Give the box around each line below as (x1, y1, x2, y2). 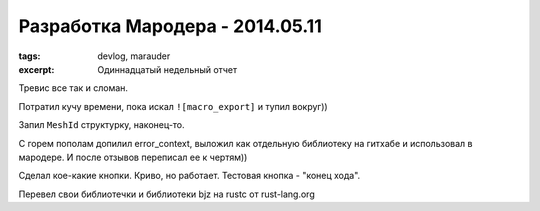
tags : (18, 50, 41, 62)
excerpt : (18, 63, 55, 75)
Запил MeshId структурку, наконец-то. (18, 119, 185, 131)
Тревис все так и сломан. (18, 82, 129, 94)
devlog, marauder (97, 50, 171, 62)
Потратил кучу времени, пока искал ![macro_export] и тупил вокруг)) (18, 100, 329, 112)
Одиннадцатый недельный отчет (97, 63, 238, 75)
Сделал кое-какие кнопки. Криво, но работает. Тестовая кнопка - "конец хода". (18, 170, 361, 182)
